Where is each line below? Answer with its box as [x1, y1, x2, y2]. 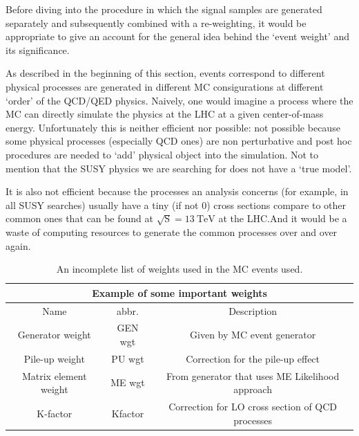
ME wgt [110, 375, 145, 390]
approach [233, 382, 272, 397]
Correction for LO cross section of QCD [168, 399, 338, 414]
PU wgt [111, 351, 144, 365]
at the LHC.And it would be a [218, 211, 347, 226]
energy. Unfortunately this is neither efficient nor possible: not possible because [6, 120, 340, 134]
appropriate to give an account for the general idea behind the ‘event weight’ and [6, 29, 349, 44]
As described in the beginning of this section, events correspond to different [6, 66, 325, 80]
